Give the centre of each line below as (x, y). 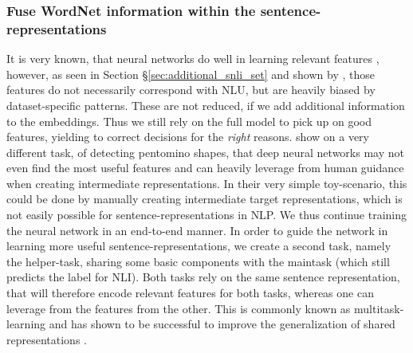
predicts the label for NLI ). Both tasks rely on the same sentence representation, (203, 277)
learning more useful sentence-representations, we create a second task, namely (199, 246)
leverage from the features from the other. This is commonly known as (179, 308)
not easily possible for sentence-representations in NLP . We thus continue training (206, 215)
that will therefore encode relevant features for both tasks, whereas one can (190, 293)
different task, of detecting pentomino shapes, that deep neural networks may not (205, 152)
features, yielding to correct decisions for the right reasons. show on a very (188, 137)
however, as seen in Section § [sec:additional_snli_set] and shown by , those (191, 74)
